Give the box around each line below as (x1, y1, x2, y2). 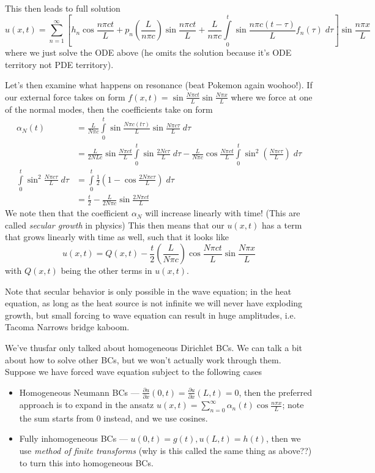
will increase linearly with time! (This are (145, 206, 300, 219)
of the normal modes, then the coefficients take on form (5, 102, 213, 115)
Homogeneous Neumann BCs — (19, 385, 139, 398)
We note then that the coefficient (5, 206, 129, 219)
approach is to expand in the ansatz (19, 398, 154, 411)
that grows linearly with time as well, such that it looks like (5, 230, 229, 243)
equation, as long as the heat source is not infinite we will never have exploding (5, 297, 303, 309)
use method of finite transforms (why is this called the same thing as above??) (19, 444, 312, 457)
